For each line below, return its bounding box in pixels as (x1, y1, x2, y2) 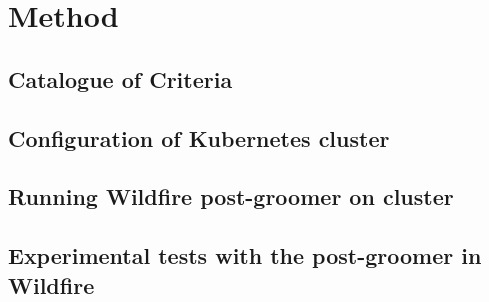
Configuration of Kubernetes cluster (8, 122, 390, 153)
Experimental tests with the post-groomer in (8, 240, 482, 271)
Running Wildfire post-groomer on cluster (8, 181, 454, 212)
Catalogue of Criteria (8, 63, 233, 94)
